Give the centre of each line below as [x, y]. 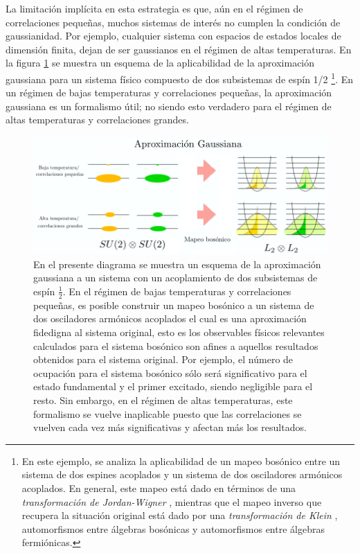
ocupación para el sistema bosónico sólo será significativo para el [170, 372]
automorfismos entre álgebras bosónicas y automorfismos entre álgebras [173, 528]
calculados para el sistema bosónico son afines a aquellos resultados [176, 345]
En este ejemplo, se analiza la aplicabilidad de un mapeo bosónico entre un [181, 460]
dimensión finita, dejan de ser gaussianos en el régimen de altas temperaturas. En [179, 49]
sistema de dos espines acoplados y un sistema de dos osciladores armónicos [182, 474]
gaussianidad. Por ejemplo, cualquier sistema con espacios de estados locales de [173, 36]
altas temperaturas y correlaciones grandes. [97, 120]
